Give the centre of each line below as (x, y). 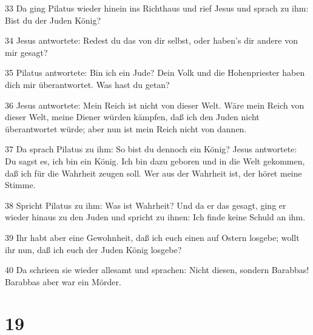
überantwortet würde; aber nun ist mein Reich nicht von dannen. (126, 128)
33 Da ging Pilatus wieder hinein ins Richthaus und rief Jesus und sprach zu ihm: (157, 8)
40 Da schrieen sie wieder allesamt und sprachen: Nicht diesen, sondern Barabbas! (157, 270)
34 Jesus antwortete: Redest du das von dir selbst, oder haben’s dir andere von (151, 40)
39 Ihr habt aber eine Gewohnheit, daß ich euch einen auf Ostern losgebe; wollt (152, 237)
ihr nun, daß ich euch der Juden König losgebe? (93, 249)
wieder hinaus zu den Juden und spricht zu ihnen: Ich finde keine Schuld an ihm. (155, 217)
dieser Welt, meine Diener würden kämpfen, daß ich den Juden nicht (132, 117)
